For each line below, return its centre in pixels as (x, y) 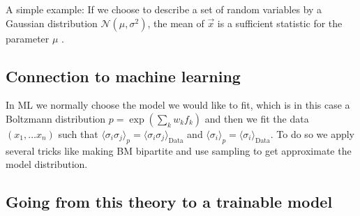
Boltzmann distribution (56, 118)
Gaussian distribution (52, 23)
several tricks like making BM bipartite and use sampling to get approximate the (179, 150)
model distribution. (47, 164)
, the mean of (176, 23)
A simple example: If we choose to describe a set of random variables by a (164, 9)
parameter (28, 38)
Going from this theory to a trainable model (169, 202)
